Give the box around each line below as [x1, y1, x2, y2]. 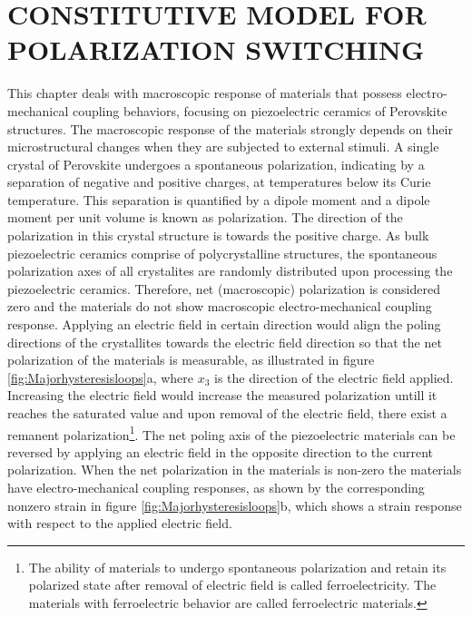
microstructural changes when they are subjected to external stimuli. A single [7, 137, 439, 156]
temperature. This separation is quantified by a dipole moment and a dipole [7, 190, 430, 209]
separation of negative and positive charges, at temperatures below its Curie [7, 172, 431, 191]
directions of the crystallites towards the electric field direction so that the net [7, 332, 442, 351]
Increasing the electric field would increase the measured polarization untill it [7, 386, 438, 405]
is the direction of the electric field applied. [214, 367, 454, 387]
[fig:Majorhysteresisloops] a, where [7, 367, 194, 387]
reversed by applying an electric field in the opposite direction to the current [7, 442, 434, 461]
